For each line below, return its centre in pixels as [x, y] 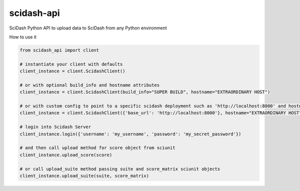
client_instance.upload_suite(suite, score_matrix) [84, 176]
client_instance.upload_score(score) [66, 155]
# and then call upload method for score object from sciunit [97, 148]
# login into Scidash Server [55, 127]
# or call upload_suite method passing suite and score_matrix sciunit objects [120, 169]
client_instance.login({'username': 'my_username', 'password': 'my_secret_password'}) [130, 134]
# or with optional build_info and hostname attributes [90, 85]
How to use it [23, 37]
